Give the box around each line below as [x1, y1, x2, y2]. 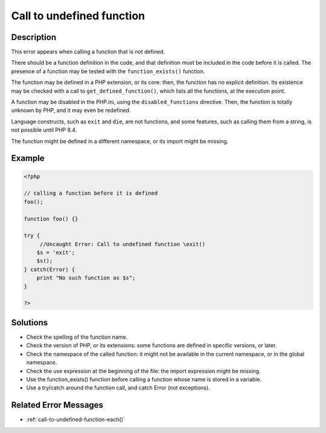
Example [11, 153, 45, 163]
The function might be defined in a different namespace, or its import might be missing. [11, 137, 229, 145]
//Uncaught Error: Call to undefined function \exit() [39, 241, 206, 247]
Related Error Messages [11, 400, 104, 411]
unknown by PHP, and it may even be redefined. [11, 106, 131, 114]
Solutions [11, 317, 48, 328]
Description [11, 32, 57, 42]
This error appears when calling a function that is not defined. [11, 48, 165, 56]
